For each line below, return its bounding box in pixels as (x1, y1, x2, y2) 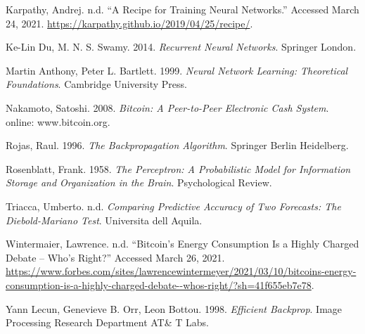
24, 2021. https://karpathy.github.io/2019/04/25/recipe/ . (6, 15, 253, 30)
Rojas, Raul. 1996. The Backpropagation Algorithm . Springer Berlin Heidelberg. (6, 138, 349, 153)
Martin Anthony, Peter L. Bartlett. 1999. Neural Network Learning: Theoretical (6, 63, 348, 77)
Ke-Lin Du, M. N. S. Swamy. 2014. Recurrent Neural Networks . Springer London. (6, 39, 357, 54)
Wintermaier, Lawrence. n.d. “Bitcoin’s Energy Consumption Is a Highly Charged (6, 236, 359, 251)
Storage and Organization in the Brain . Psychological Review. (6, 175, 272, 190)
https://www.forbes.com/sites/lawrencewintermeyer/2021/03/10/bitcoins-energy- (6, 264, 357, 278)
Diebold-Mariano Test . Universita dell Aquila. (6, 212, 203, 227)
